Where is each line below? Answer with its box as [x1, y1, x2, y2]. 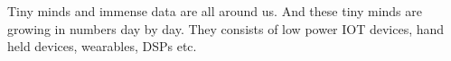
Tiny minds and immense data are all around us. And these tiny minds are [7, 2, 423, 20]
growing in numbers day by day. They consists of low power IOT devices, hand [7, 19, 445, 38]
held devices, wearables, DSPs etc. [7, 37, 197, 56]
